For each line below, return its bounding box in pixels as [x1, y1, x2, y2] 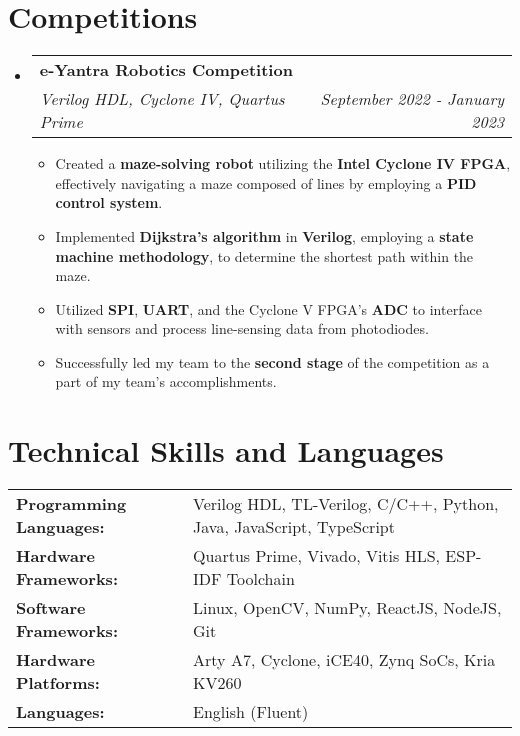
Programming [16, 492, 127, 516]
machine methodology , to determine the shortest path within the [55, 245, 474, 266]
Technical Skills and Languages [8, 430, 444, 471]
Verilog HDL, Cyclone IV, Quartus [39, 87, 285, 111]
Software [16, 596, 86, 620]
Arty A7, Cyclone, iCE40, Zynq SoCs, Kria [193, 648, 496, 672]
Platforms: [16, 671, 100, 695]
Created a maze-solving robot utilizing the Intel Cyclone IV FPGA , [55, 153, 511, 174]
